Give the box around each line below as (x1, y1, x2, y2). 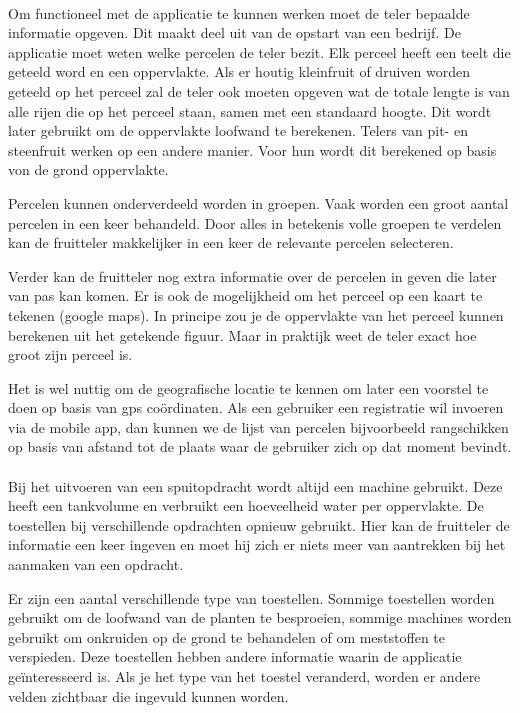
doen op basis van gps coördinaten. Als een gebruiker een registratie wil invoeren (8, 397, 504, 418)
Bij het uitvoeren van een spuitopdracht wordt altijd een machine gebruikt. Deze (8, 475, 503, 496)
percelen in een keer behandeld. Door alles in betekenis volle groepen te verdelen (8, 212, 502, 233)
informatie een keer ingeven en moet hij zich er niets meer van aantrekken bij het (8, 534, 506, 555)
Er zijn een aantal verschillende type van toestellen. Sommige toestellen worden (8, 587, 495, 608)
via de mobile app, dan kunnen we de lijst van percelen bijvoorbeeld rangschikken (8, 416, 509, 437)
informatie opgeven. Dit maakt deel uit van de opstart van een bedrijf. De (8, 22, 461, 43)
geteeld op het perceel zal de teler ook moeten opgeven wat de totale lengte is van (8, 80, 510, 101)
